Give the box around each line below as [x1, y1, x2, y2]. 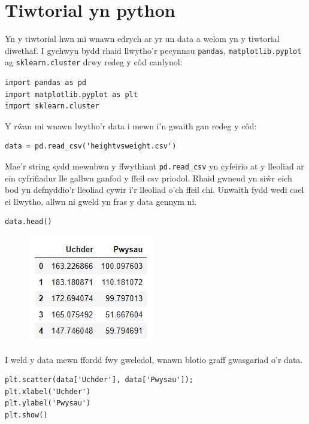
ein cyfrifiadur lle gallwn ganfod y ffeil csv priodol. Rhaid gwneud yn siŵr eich [5, 171, 292, 184]
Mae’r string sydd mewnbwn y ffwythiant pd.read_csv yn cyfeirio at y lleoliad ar [5, 160, 304, 172]
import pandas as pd [5, 78, 87, 87]
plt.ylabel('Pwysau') [5, 399, 91, 408]
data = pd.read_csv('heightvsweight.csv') [5, 142, 177, 151]
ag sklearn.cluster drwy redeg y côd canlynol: [5, 56, 183, 68]
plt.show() [5, 411, 48, 419]
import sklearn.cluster [5, 102, 99, 111]
